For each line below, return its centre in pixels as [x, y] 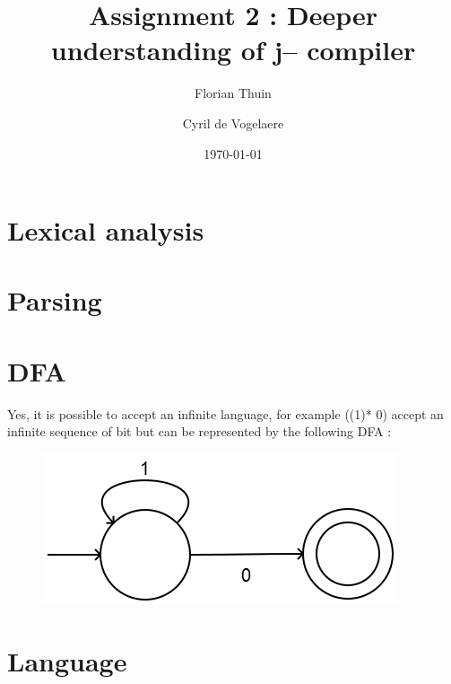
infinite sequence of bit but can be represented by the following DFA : [199, 431]
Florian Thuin [233, 93]
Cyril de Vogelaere [233, 123]
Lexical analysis [106, 230]
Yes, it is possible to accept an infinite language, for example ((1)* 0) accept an [225, 413]
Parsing [55, 300]
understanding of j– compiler [233, 50]
